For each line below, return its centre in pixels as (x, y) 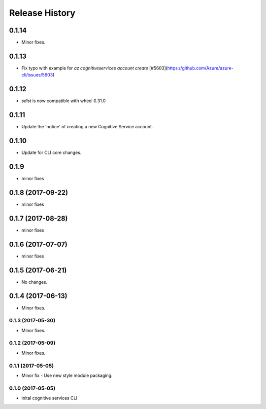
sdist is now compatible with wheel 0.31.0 (64, 101)
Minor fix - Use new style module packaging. (67, 375)
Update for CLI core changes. (51, 152)
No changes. (34, 282)
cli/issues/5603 (37, 75)
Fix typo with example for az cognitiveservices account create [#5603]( (94, 68)
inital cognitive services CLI (49, 398)
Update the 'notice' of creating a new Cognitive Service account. (87, 127)
